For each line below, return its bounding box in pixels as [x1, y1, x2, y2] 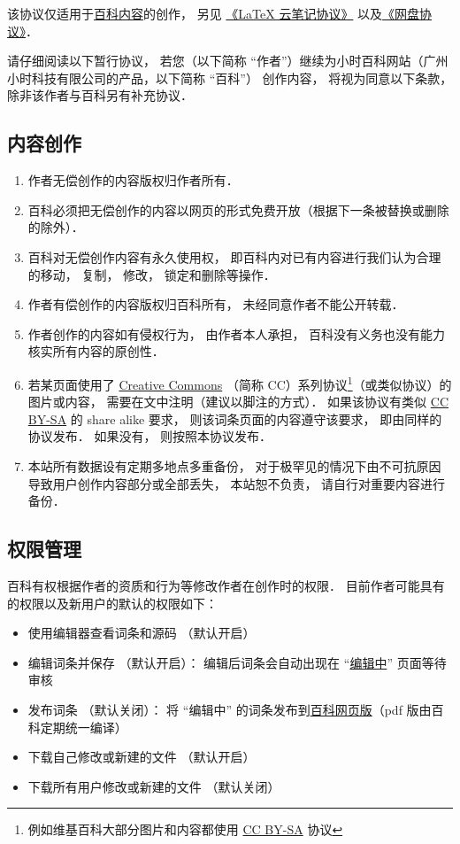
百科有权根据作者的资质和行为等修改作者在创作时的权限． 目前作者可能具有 [7, 576, 445, 594]
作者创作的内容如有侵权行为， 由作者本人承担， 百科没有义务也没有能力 [27, 324, 446, 343]
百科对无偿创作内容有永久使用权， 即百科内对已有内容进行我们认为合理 [27, 247, 441, 266]
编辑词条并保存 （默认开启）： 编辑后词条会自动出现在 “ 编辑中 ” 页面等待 [27, 653, 447, 671]
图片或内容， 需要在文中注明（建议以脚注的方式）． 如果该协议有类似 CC [27, 392, 448, 411]
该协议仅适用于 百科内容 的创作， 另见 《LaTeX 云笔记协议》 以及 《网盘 [7, 4, 420, 22]
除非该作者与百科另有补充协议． [7, 86, 193, 105]
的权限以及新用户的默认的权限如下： [7, 593, 218, 612]
